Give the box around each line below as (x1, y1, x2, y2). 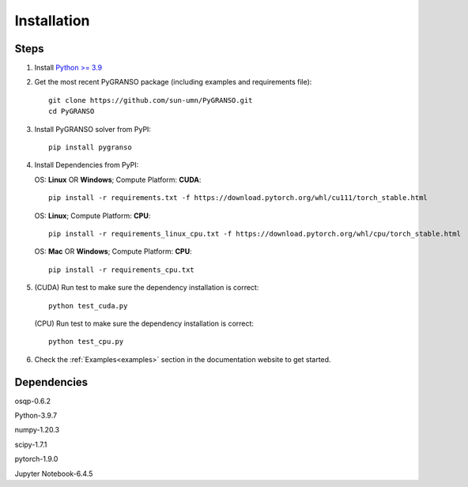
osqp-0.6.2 (14, 396, 51, 406)
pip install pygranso (48, 143, 132, 152)
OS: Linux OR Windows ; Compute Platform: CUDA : (34, 175, 202, 184)
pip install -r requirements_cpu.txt (48, 265, 195, 274)
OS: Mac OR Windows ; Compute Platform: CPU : (34, 247, 193, 256)
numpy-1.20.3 (14, 425, 59, 435)
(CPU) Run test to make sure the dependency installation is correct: (34, 319, 255, 328)
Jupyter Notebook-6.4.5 (14, 469, 93, 478)
